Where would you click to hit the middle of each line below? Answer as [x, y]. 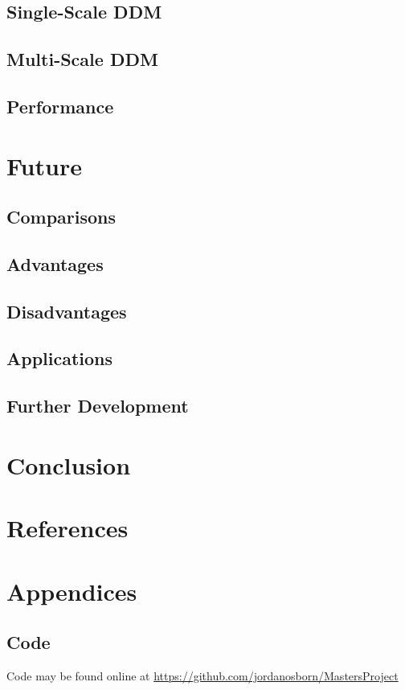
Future [44, 165]
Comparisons [61, 217]
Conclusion [69, 464]
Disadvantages [67, 311]
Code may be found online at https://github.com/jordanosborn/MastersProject [202, 675]
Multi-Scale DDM [82, 59]
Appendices [72, 591]
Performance [60, 106]
